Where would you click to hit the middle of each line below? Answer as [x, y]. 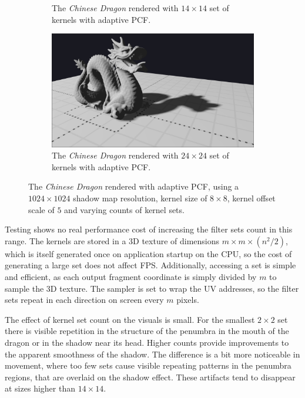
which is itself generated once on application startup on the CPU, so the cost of [148, 253]
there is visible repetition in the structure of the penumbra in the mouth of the [147, 331]
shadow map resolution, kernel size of [140, 198]
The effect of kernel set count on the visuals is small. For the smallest [130, 319]
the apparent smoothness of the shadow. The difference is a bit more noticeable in [152, 354]
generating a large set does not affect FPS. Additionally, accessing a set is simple [150, 265]
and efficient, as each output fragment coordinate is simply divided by [131, 277]
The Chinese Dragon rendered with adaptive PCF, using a [134, 186]
